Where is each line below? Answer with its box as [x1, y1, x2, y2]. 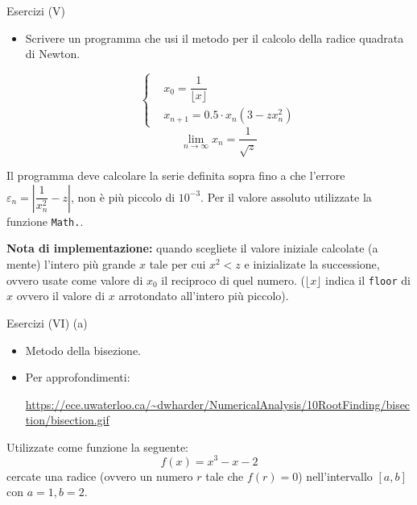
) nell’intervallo [298, 467, 373, 484]
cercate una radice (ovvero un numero [6, 467, 193, 484]
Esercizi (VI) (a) [6, 314, 88, 331]
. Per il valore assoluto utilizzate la [200, 188, 372, 205]
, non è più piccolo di [70, 188, 175, 205]
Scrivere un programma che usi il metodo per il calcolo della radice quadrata [25, 29, 404, 46]
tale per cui [149, 256, 206, 273]
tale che [205, 467, 244, 484]
